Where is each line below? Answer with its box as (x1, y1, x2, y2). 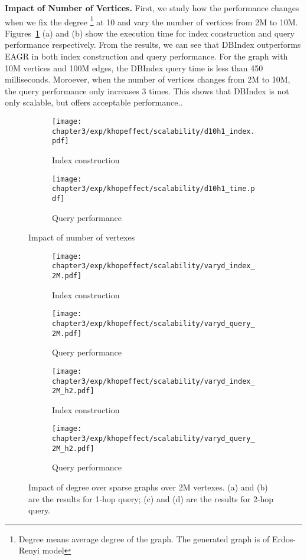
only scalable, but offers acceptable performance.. (5, 96, 183, 108)
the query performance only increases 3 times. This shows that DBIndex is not (5, 84, 289, 97)
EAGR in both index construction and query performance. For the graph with (5, 50, 288, 62)
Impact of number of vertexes (28, 231, 135, 243)
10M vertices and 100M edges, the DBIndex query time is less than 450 (5, 61, 263, 74)
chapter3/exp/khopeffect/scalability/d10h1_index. (52, 127, 255, 136)
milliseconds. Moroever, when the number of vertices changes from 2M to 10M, (5, 73, 290, 85)
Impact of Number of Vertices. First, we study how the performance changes (5, 2, 299, 14)
